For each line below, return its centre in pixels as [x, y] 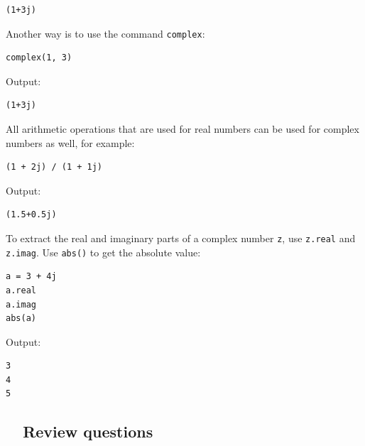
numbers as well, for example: [70, 142]
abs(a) [21, 319]
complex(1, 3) [39, 58]
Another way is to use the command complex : [105, 33]
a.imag [21, 304]
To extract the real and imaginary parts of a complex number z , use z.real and [181, 238]
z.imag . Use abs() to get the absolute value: [103, 252]
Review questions [88, 431]
